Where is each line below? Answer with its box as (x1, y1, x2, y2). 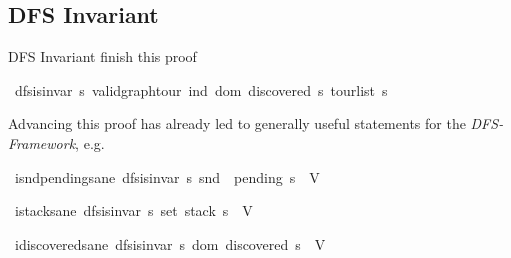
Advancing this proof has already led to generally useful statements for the (8, 113, 466, 134)
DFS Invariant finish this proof (8, 46, 197, 67)
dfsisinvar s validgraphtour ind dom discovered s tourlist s (14, 79, 388, 100)
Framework (8, 132, 76, 153)
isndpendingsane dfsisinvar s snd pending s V (14, 166, 320, 187)
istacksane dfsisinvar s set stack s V (14, 200, 253, 221)
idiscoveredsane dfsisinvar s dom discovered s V (14, 233, 326, 254)
